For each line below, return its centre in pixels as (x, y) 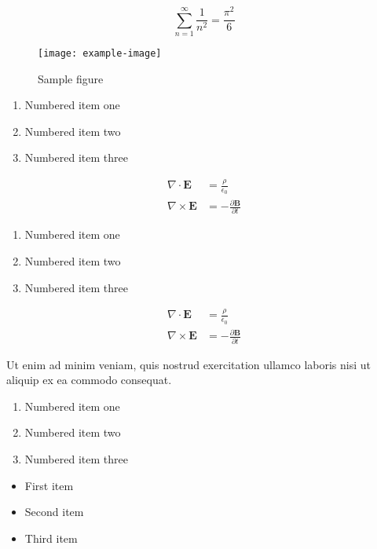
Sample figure (71, 78)
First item (49, 485)
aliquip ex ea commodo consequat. (89, 380)
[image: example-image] (100, 53)
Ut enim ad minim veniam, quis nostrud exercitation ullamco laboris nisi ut (189, 364)
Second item (54, 512)
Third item (51, 538)
